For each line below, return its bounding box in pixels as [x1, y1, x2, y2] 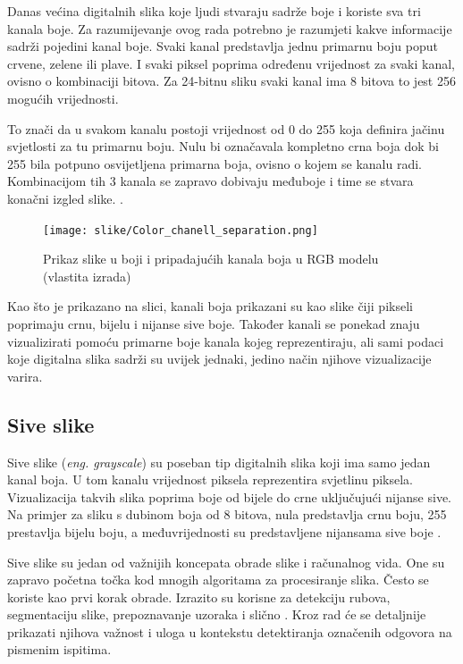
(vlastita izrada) [43, 266, 131, 285]
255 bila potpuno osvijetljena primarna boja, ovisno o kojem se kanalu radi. [7, 154, 422, 172]
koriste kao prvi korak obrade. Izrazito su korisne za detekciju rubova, [7, 587, 391, 606]
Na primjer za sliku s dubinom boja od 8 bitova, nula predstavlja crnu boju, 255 [7, 505, 447, 524]
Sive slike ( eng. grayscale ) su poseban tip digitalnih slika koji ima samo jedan [7, 452, 431, 471]
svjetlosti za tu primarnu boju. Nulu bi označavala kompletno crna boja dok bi [7, 137, 439, 155]
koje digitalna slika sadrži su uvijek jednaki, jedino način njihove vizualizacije [7, 349, 432, 368]
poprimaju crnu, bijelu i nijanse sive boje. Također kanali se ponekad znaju [7, 314, 420, 332]
